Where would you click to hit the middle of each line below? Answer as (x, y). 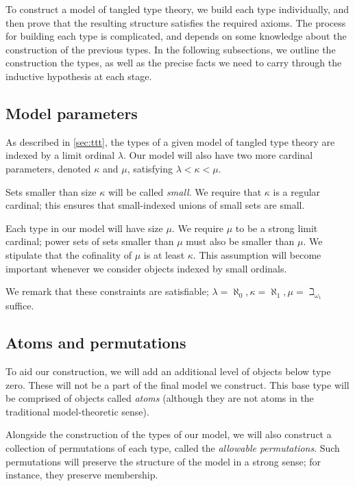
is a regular (297, 191)
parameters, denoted (48, 168)
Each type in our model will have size (84, 228)
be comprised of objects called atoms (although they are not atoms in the (160, 398)
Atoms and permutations (96, 343)
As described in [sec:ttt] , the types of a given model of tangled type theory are (170, 141)
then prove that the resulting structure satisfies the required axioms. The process (176, 22)
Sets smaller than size (51, 191)
